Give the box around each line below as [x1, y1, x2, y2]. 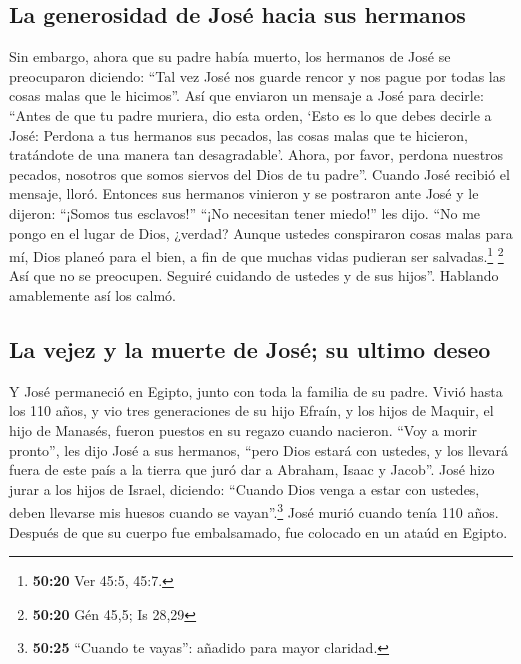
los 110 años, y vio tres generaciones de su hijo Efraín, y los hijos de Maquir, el [9, 400, 494, 421]
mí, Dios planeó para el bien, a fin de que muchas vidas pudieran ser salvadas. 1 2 [9, 243, 504, 266]
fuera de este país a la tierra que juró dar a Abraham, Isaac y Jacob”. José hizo [9, 459, 495, 480]
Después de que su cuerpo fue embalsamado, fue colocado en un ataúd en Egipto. [9, 521, 508, 542]
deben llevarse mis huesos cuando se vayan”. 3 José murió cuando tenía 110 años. [9, 499, 499, 522]
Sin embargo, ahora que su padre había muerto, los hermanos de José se [9, 46, 451, 67]
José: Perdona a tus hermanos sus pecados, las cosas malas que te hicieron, [9, 124, 468, 145]
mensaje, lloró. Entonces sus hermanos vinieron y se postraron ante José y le [9, 183, 479, 204]
